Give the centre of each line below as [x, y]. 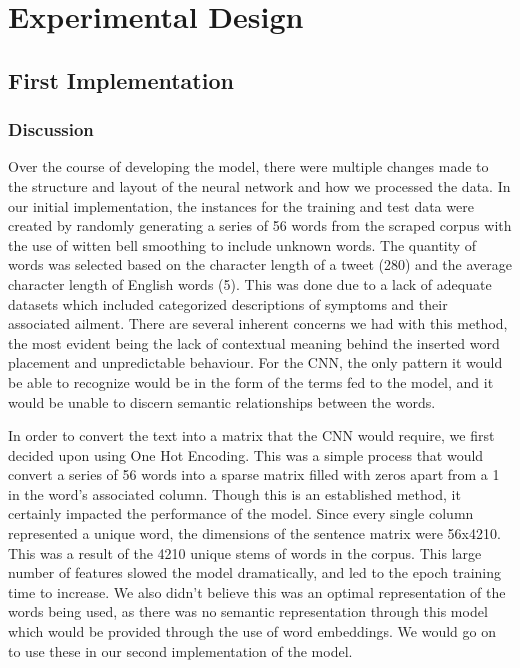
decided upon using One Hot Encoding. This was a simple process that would [246, 454]
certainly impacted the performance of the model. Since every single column [241, 513]
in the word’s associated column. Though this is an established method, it [234, 493]
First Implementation [121, 79]
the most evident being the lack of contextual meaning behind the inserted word [254, 342]
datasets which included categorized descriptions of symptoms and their [228, 303]
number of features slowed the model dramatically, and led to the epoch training [255, 572]
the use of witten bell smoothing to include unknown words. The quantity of [242, 244]
